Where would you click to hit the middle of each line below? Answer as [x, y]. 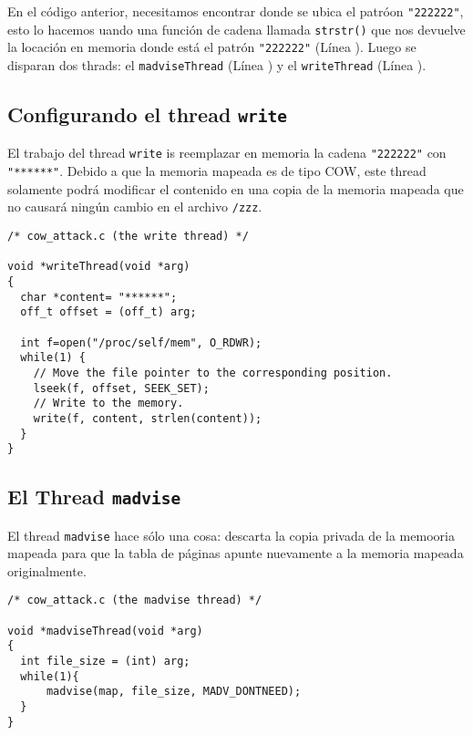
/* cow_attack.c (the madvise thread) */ [135, 600]
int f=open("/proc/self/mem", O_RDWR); [141, 342]
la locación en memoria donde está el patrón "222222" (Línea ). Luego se [212, 47]
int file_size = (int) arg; [105, 662]
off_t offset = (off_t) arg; [108, 312]
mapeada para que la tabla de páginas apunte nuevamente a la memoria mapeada [236, 553]
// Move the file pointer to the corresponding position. [213, 373]
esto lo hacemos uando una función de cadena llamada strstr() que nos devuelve [236, 29]
